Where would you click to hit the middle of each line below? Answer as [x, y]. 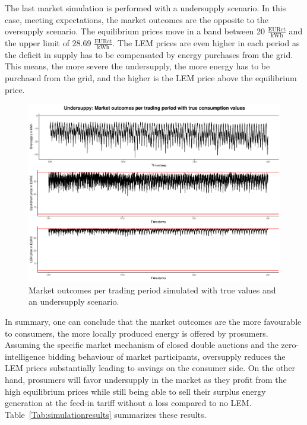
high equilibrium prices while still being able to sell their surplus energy [135, 391]
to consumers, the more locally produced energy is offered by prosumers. [137, 333]
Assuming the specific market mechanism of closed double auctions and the [142, 345]
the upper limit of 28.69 [48, 43]
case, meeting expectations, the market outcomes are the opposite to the [137, 19]
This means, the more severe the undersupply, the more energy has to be [137, 66]
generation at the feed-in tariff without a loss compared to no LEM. [128, 403]
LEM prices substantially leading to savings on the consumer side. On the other [150, 368]
